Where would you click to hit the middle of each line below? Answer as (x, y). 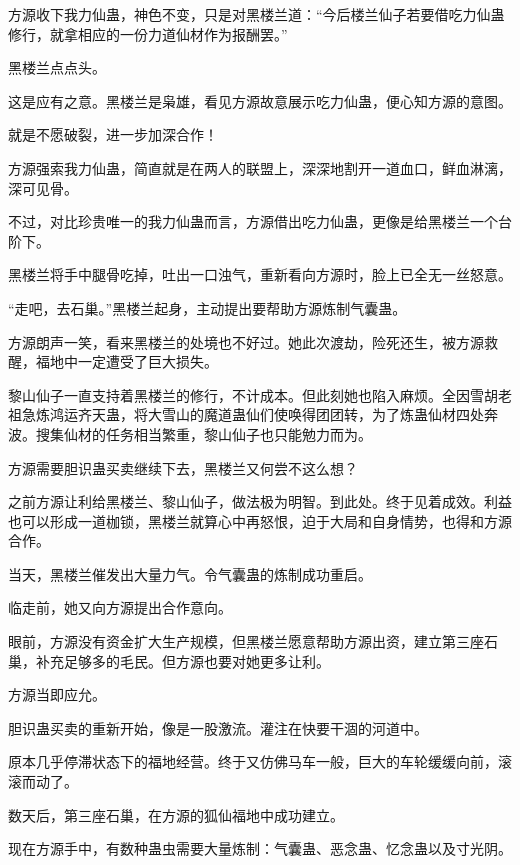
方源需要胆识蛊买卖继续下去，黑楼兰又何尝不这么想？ (183, 467)
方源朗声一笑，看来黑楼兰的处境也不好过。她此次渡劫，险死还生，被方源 (246, 341)
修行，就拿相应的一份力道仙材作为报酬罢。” (148, 33)
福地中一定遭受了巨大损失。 (126, 361)
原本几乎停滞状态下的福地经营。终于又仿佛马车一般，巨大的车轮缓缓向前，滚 (260, 761)
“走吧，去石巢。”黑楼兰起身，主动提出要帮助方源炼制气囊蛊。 (207, 307)
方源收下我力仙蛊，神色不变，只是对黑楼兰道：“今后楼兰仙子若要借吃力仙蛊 (256, 14)
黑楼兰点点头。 (57, 67)
